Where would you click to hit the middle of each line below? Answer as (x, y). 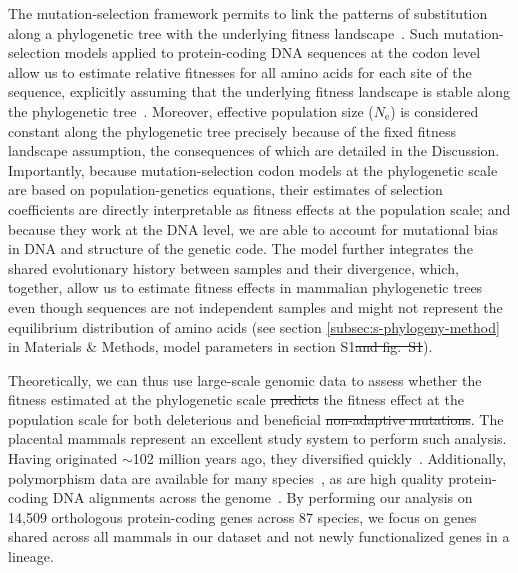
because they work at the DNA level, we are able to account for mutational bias (253, 228)
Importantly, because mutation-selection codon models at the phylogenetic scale (253, 169)
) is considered (434, 110)
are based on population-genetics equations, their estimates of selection (225, 189)
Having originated (63, 458)
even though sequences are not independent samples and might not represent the (255, 306)
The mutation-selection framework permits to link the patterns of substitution (248, 13)
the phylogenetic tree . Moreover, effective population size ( (191, 110)
